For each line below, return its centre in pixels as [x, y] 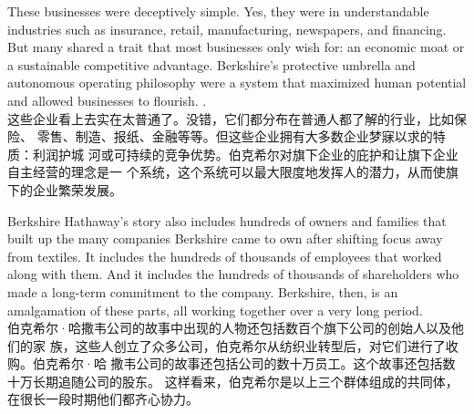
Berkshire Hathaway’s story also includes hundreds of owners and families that [227, 220]
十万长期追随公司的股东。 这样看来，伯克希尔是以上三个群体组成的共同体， [233, 381]
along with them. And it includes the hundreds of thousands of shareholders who [233, 274]
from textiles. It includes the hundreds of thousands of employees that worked [225, 256]
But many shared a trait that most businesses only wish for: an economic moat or [236, 47]
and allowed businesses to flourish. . [107, 100]
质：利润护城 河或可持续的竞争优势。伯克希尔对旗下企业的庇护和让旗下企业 [233, 154]
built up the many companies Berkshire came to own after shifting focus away [225, 238]
